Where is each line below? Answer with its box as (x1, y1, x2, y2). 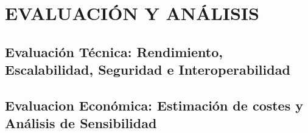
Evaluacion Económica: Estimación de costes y (5, 95, 304, 114)
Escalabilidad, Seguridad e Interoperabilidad (5, 60, 290, 79)
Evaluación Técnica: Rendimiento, (5, 42, 223, 61)
